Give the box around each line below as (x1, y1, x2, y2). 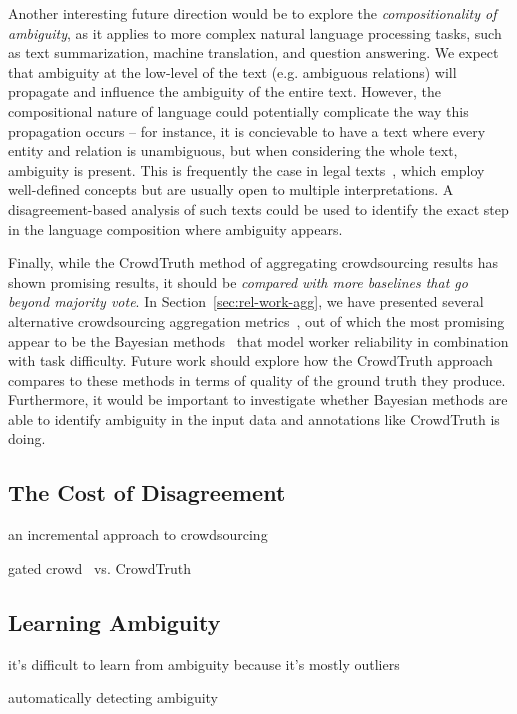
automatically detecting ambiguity (8, 687, 219, 708)
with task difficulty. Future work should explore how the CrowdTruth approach (8, 350, 493, 371)
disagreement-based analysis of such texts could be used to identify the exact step (8, 198, 509, 219)
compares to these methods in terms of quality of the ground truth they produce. (8, 369, 506, 390)
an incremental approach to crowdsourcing (8, 524, 268, 545)
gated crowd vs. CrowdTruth (8, 557, 191, 578)
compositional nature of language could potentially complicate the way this (8, 100, 469, 121)
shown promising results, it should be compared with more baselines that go (8, 271, 468, 292)
